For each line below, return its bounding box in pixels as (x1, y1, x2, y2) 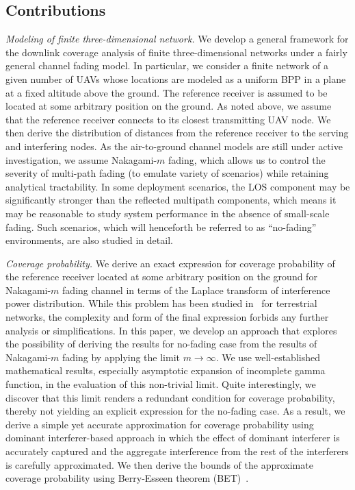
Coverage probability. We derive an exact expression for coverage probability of (5, 256, 335, 270)
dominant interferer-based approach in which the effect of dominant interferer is (5, 430, 340, 445)
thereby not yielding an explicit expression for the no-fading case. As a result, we (5, 404, 345, 418)
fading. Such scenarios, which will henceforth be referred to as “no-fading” (5, 219, 317, 234)
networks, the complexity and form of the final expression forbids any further (5, 310, 329, 324)
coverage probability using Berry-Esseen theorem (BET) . (5, 471, 249, 485)
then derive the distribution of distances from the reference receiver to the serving (5, 125, 349, 140)
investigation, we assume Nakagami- (5, 152, 157, 167)
